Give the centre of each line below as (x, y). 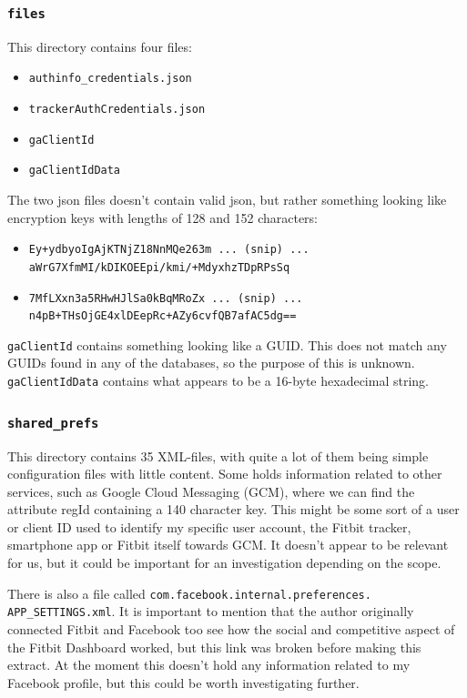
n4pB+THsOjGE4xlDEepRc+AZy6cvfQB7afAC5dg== (162, 316)
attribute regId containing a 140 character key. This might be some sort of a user (233, 509)
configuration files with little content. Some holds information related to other (225, 474)
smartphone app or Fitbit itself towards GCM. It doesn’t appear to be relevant (228, 545)
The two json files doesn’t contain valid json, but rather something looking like (227, 199)
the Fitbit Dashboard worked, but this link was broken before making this (214, 647)
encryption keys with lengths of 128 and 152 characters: (163, 217)
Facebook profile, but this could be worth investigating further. (183, 682)
